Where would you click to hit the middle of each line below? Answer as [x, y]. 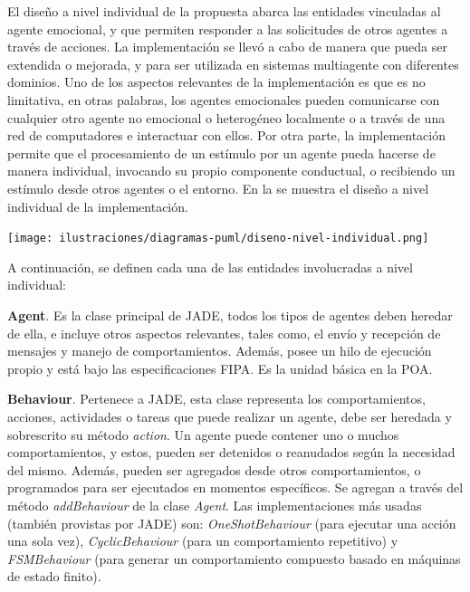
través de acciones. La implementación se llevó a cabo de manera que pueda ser [227, 47]
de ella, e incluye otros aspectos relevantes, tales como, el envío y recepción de [224, 333]
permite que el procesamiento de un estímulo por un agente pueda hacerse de [221, 153]
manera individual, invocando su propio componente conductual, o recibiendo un [231, 171]
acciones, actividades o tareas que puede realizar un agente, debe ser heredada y [230, 416]
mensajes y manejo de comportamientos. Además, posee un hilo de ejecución [220, 351]
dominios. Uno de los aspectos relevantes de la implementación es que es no [216, 82]
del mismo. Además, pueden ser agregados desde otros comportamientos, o [214, 469]
